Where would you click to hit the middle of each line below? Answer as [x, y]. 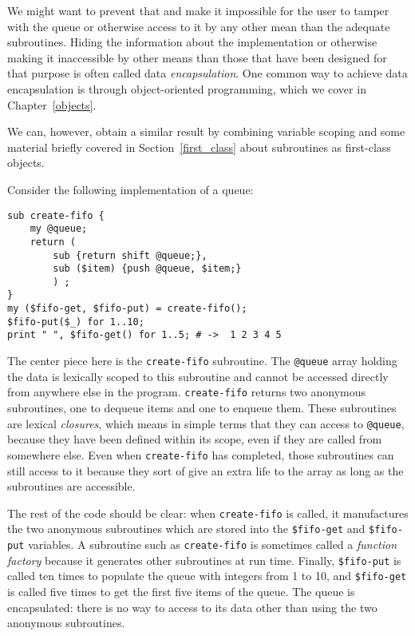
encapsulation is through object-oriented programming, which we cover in [187, 88]
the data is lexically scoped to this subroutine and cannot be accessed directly [198, 376]
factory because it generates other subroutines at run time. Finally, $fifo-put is [204, 560]
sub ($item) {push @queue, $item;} [147, 269]
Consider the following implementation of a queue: [130, 189]
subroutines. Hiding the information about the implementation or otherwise [192, 42]
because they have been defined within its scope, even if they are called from [195, 439]
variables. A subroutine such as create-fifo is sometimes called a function [213, 544]
